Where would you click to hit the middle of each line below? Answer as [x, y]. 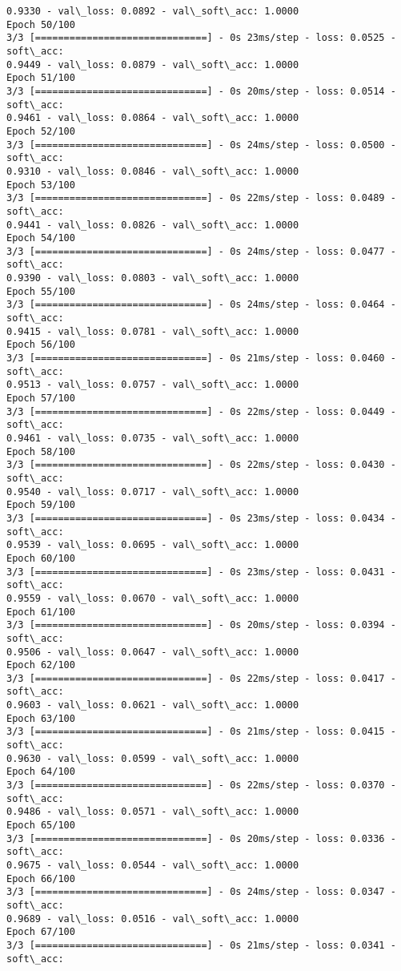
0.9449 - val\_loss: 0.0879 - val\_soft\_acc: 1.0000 [153, 64]
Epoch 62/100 [41, 665]
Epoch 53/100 [41, 185]
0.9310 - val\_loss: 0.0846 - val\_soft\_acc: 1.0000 [153, 171]
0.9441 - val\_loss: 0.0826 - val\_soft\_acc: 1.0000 [153, 225]
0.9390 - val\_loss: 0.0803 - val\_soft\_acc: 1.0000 [153, 278]
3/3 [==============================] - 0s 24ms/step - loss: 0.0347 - [201, 892]
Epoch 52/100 [41, 131]
